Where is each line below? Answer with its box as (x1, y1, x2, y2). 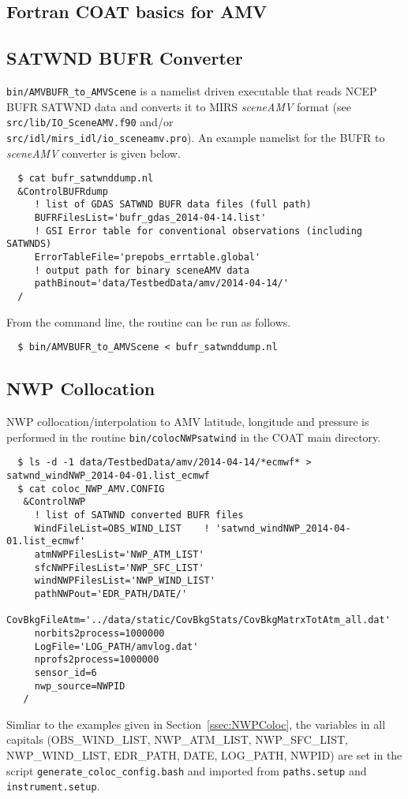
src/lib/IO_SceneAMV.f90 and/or (6, 114, 174, 130)
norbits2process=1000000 (34, 627, 165, 639)
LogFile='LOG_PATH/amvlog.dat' (34, 640, 199, 652)
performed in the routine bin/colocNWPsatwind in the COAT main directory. (6, 428, 381, 445)
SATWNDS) (6, 238, 52, 250)
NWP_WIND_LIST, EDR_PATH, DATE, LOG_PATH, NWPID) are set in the (6, 747, 402, 764)
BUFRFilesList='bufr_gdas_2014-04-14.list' (34, 212, 267, 224)
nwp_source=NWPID (34, 680, 125, 692)
